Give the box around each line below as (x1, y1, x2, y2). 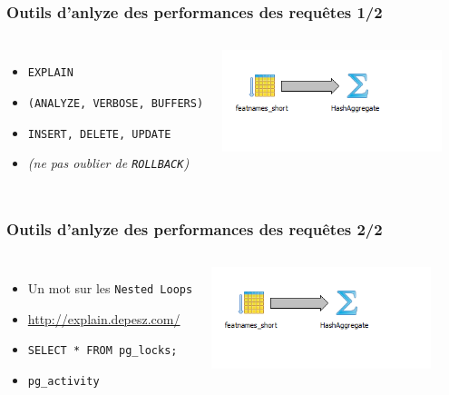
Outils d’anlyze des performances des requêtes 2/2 (6, 217, 383, 240)
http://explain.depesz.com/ (27, 309, 181, 328)
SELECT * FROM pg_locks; (27, 344, 178, 358)
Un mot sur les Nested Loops (27, 279, 193, 298)
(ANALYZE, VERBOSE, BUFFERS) (27, 96, 204, 110)
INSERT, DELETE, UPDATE (27, 127, 171, 141)
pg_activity (27, 374, 100, 388)
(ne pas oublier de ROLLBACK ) (27, 153, 190, 173)
